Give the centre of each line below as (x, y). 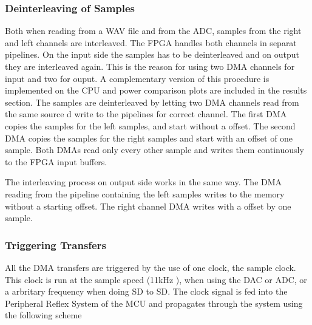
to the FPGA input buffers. (56, 161)
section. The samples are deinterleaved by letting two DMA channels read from (152, 102)
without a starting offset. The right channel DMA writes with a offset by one (148, 206)
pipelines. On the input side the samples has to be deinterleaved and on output (152, 54)
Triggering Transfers (56, 245)
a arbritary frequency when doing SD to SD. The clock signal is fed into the (146, 291)
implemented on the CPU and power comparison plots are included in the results (156, 90)
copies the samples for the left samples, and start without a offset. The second (150, 125)
